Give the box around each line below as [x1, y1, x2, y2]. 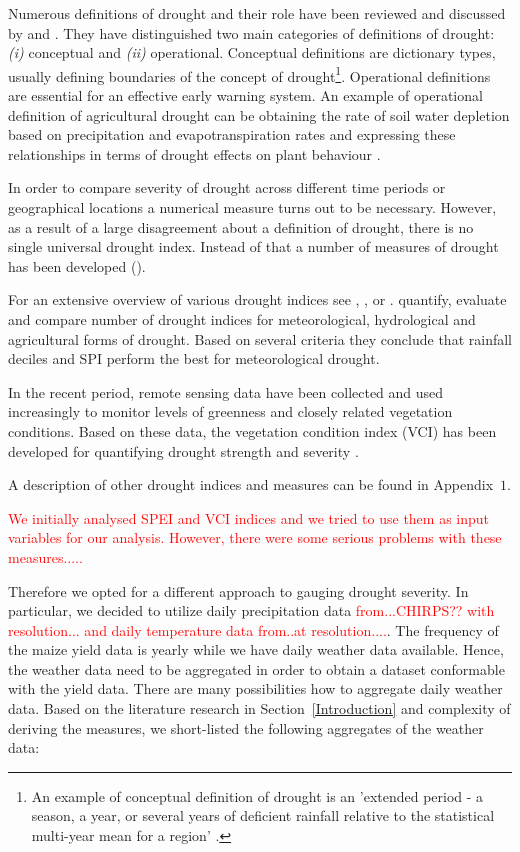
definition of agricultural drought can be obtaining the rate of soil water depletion [8, 104, 510, 125]
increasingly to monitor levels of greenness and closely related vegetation [8, 401, 453, 422]
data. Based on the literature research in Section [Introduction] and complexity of [8, 698, 511, 719]
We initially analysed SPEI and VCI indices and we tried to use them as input [8, 507, 490, 528]
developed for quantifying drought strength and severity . [8, 440, 359, 461]
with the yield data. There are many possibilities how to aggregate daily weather [8, 678, 503, 699]
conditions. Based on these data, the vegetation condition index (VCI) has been [8, 420, 497, 441]
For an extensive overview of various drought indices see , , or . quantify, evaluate [8, 289, 507, 310]
